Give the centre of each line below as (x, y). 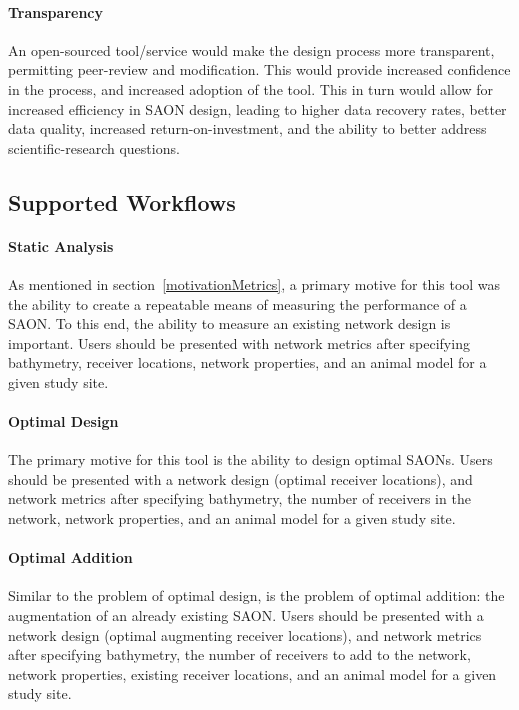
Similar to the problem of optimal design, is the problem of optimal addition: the (256, 595)
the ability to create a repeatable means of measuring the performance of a (237, 303)
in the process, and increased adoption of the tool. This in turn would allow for (251, 88)
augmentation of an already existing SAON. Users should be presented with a (246, 615)
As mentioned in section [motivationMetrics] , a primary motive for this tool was (254, 283)
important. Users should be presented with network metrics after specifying (239, 342)
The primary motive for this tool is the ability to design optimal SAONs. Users (250, 459)
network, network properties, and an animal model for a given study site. (232, 518)
